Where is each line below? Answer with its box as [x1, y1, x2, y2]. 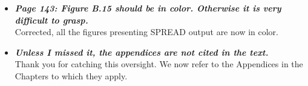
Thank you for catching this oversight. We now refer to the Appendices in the [15, 58, 303, 70]
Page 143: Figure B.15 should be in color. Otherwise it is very [15, 2, 281, 14]
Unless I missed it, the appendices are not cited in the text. [15, 45, 269, 58]
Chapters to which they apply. [15, 69, 128, 82]
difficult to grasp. [15, 13, 88, 26]
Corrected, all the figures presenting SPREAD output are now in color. [15, 25, 278, 38]
